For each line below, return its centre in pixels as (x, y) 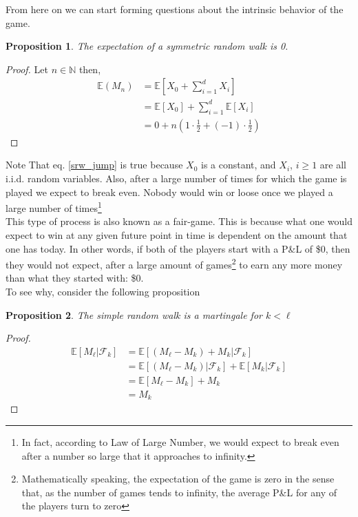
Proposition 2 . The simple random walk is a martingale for (134, 314)
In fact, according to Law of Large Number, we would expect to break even (180, 441)
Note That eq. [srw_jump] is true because (94, 165)
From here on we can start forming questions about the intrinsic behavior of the (175, 9)
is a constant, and (238, 165)
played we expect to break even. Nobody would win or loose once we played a (169, 192)
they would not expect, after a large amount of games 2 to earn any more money (174, 263)
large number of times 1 (54, 207)
